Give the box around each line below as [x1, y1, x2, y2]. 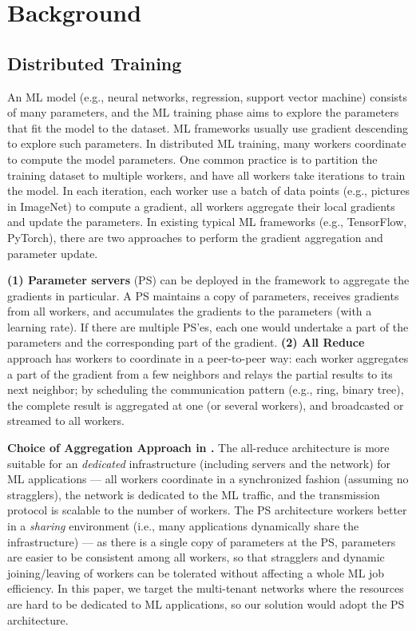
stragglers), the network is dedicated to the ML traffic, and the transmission [7, 486, 380, 502]
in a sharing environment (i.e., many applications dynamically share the [7, 518, 359, 534]
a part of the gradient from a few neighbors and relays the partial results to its [7, 365, 393, 382]
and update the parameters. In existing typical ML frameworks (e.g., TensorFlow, [7, 213, 407, 230]
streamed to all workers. [7, 412, 125, 429]
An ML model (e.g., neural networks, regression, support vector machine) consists [7, 88, 408, 105]
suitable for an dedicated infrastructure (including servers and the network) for [7, 454, 391, 471]
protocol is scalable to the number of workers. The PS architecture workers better [7, 502, 407, 518]
